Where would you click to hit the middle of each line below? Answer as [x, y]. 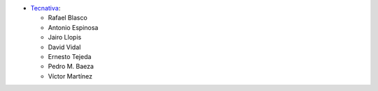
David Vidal [64, 47]
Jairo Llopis [65, 38]
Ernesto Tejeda [70, 56]
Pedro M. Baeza [71, 67]
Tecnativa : [45, 8]
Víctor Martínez [70, 76]
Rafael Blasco [68, 18]
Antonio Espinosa [73, 27]
